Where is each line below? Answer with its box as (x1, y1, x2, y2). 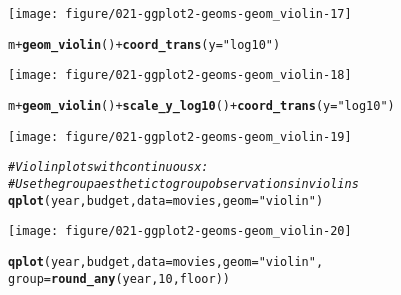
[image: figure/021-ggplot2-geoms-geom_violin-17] (8, 7, 352, 21)
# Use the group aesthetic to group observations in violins (8, 176, 359, 191)
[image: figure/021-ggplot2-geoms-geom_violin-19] (8, 129, 352, 144)
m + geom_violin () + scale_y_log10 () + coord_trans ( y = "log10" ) (8, 98, 395, 113)
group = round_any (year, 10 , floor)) (8, 271, 230, 286)
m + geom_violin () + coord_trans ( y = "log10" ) (8, 37, 281, 52)
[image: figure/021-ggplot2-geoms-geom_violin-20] (8, 224, 352, 239)
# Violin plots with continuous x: (8, 160, 209, 175)
